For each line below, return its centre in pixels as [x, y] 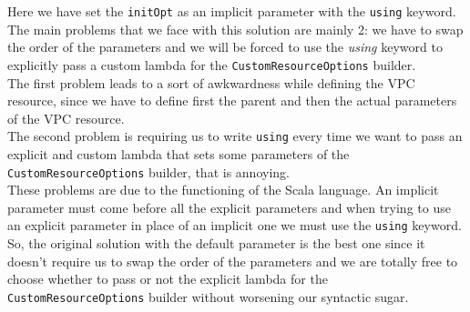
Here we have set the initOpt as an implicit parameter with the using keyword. [232, 11]
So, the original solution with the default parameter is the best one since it [216, 243]
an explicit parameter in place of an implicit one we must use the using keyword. [235, 225]
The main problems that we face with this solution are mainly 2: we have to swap [235, 29]
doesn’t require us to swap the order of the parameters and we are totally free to [233, 261]
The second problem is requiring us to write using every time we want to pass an [235, 136]
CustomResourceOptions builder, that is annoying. [148, 171]
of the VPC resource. [66, 118]
